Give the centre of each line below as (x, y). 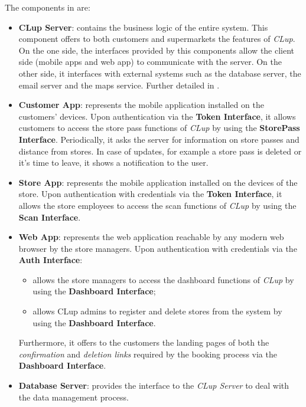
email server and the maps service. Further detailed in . (119, 85)
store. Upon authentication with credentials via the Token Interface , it (150, 194)
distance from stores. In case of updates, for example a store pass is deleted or (160, 151)
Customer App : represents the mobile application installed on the (141, 105)
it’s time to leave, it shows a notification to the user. (113, 163)
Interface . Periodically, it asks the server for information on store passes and (159, 139)
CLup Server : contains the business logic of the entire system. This (143, 27)
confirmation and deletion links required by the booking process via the (148, 354)
